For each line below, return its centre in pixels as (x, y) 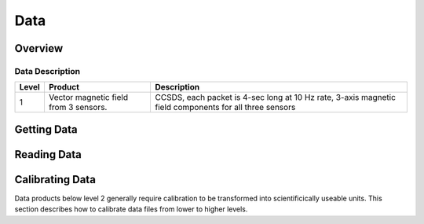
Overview (39, 48)
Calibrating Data (55, 180)
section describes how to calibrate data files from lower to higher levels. (131, 209)
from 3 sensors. (78, 108)
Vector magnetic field (88, 97)
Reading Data (48, 154)
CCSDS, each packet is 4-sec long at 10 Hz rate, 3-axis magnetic (276, 97)
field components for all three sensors (225, 108)
